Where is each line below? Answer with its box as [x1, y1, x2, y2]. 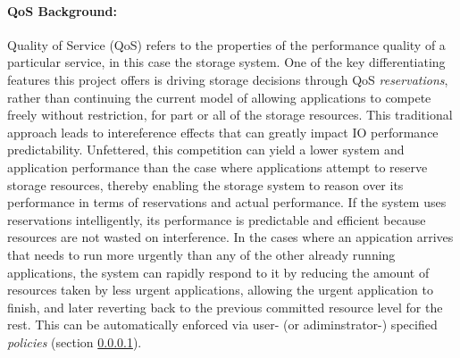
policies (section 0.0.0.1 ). [7, 332, 142, 351]
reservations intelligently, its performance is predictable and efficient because [7, 210, 426, 229]
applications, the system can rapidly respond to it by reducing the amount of [7, 262, 430, 281]
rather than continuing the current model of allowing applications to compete [7, 87, 431, 106]
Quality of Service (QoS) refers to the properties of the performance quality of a [7, 35, 446, 54]
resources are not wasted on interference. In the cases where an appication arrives [7, 228, 454, 246]
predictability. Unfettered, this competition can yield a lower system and [7, 140, 405, 159]
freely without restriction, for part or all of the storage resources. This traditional [7, 105, 453, 124]
